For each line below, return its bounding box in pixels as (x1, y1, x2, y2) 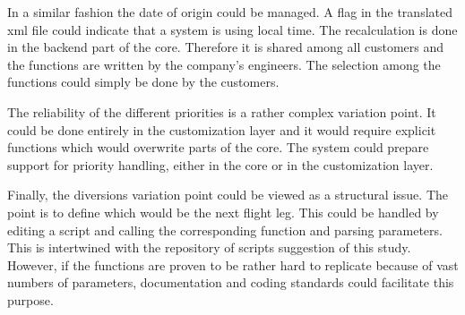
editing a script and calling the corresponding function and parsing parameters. (7, 220, 443, 239)
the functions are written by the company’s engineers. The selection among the (7, 55, 441, 73)
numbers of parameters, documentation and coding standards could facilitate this (7, 273, 454, 292)
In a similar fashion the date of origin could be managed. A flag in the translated (7, 3, 452, 21)
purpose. (7, 290, 54, 309)
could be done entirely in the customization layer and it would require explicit (7, 120, 436, 139)
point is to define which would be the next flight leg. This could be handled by (7, 202, 439, 221)
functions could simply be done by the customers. (7, 72, 280, 91)
